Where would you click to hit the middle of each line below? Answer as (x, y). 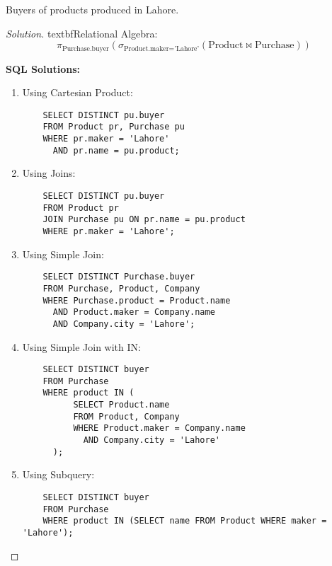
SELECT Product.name (121, 405)
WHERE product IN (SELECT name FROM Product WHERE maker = (185, 521)
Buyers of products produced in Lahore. (92, 9)
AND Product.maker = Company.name (134, 312)
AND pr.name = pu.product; (116, 150)
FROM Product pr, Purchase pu (114, 127)
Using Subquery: (58, 474)
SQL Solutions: (43, 68)
